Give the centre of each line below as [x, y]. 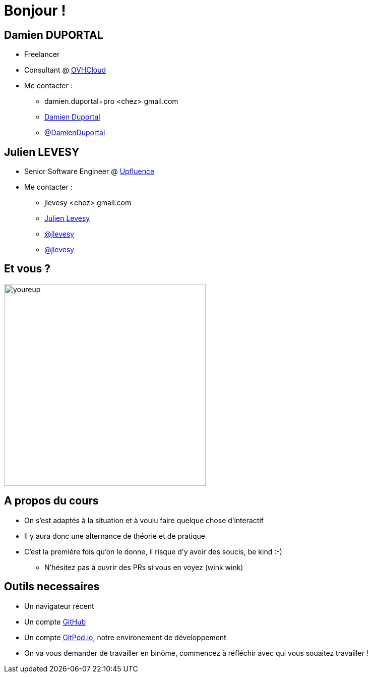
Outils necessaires [52, 587]
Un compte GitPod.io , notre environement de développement [125, 637]
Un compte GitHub [55, 622]
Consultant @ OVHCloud [65, 70]
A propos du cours [51, 501]
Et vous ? [27, 269]
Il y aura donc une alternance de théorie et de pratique [115, 536]
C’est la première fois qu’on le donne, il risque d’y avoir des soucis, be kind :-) [153, 551]
